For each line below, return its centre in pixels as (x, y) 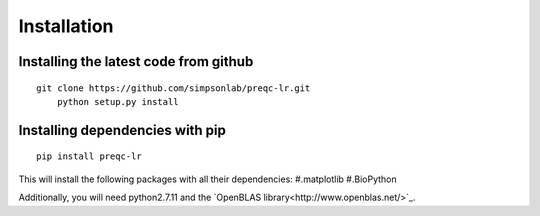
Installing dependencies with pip (122, 130)
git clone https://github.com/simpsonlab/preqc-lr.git (173, 88)
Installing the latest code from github (136, 61)
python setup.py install (117, 101)
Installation (66, 26)
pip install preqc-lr (89, 156)
